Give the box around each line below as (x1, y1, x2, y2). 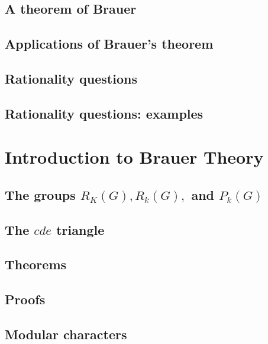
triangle (56, 220, 105, 238)
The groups (5, 185, 76, 203)
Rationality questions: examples (5, 104, 204, 122)
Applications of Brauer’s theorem (5, 34, 214, 53)
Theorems (5, 255, 67, 273)
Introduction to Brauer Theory (5, 145, 264, 169)
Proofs (5, 290, 46, 308)
